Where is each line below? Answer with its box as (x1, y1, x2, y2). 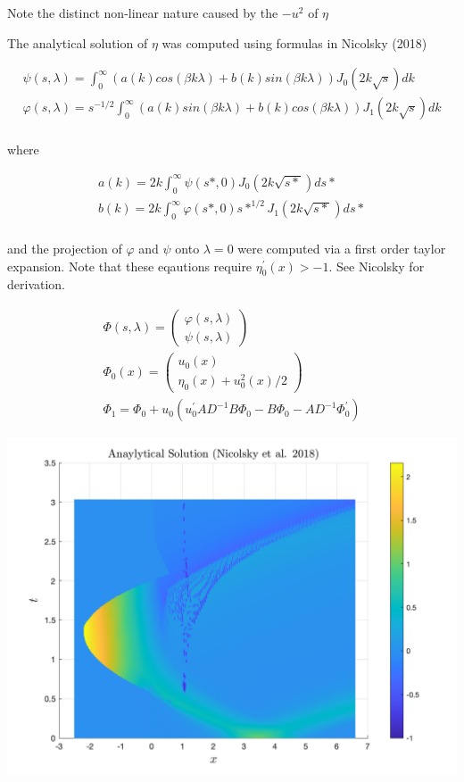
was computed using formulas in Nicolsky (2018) (162, 33, 427, 52)
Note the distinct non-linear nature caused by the (7, 4, 278, 21)
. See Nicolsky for (328, 256, 425, 275)
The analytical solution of (7, 33, 148, 52)
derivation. (7, 275, 66, 294)
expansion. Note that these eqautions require (7, 256, 253, 275)
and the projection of (7, 239, 122, 258)
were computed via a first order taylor (237, 239, 446, 258)
